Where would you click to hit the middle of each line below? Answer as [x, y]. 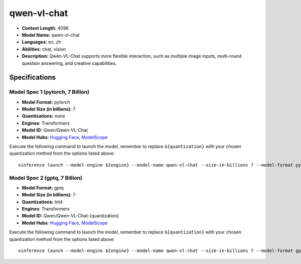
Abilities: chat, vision [44, 49]
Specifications [33, 78]
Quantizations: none [43, 116]
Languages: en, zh [41, 42]
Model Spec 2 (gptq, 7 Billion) [46, 178]
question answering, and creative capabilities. [69, 63]
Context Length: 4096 [45, 28]
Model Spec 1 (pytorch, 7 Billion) [49, 92]
